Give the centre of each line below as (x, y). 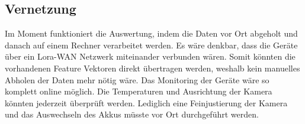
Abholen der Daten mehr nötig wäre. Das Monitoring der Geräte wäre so (137, 79)
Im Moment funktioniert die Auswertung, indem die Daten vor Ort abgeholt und (151, 33)
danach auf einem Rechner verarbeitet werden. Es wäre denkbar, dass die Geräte (151, 45)
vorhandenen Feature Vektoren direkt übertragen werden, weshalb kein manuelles (152, 68)
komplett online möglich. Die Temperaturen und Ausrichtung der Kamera (139, 91)
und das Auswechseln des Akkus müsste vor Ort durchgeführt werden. (132, 114)
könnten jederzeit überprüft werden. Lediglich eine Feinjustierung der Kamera (146, 102)
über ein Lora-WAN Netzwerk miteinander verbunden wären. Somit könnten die (150, 56)
